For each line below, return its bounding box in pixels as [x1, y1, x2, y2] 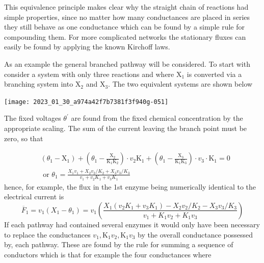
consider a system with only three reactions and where [4, 68, 174, 79]
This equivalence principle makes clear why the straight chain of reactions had [4, 2, 249, 12]
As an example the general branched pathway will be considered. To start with [4, 58, 250, 69]
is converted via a [187, 68, 242, 79]
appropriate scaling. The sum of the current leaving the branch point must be [4, 123, 247, 133]
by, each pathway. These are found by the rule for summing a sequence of [4, 239, 233, 250]
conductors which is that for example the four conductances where [4, 249, 212, 259]
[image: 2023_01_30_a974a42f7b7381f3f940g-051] [4, 98, 169, 106]
